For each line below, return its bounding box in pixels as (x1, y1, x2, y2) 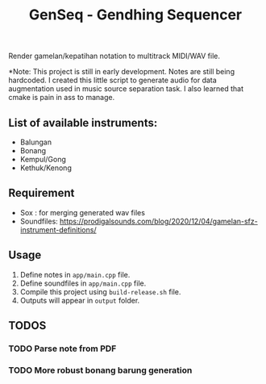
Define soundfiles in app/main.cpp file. (19, 278, 147, 288)
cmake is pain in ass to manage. (8, 93, 115, 102)
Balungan (19, 137, 52, 147)
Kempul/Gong (19, 155, 67, 164)
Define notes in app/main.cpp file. (19, 269, 131, 279)
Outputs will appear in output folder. (19, 295, 140, 305)
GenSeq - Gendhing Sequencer (28, 6, 243, 24)
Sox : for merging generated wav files (19, 207, 145, 217)
